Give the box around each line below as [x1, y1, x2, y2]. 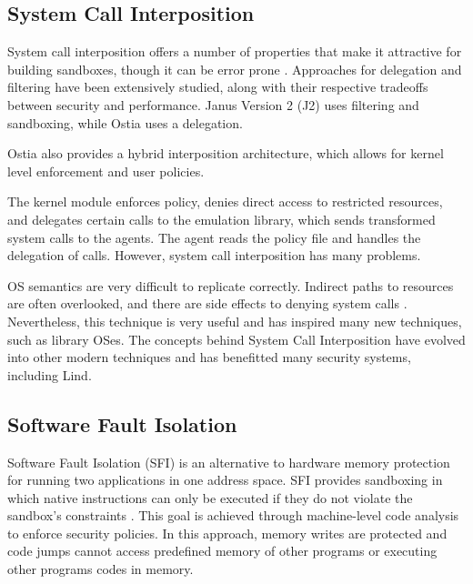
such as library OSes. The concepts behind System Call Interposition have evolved [7, 329, 466, 348]
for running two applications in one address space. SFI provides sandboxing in [7, 470, 443, 489]
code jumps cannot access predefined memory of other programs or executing [7, 541, 438, 560]
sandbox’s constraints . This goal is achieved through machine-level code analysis [7, 506, 459, 525]
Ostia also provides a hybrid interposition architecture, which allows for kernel [7, 144, 444, 163]
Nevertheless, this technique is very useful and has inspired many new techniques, [7, 311, 462, 330]
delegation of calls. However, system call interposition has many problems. [7, 246, 421, 265]
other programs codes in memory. [7, 559, 194, 579]
